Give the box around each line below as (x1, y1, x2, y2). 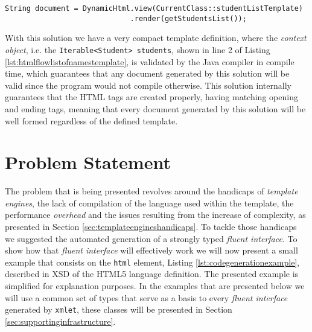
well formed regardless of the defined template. (5, 114, 178, 127)
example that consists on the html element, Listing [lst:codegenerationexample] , (5, 255, 300, 268)
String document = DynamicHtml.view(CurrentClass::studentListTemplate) (5, 4, 303, 13)
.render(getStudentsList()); (130, 14, 247, 23)
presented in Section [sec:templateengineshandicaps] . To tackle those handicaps (5, 220, 297, 233)
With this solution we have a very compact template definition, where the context (5, 31, 307, 44)
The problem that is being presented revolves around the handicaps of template (5, 185, 298, 197)
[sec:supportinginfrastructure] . (5, 314, 116, 327)
